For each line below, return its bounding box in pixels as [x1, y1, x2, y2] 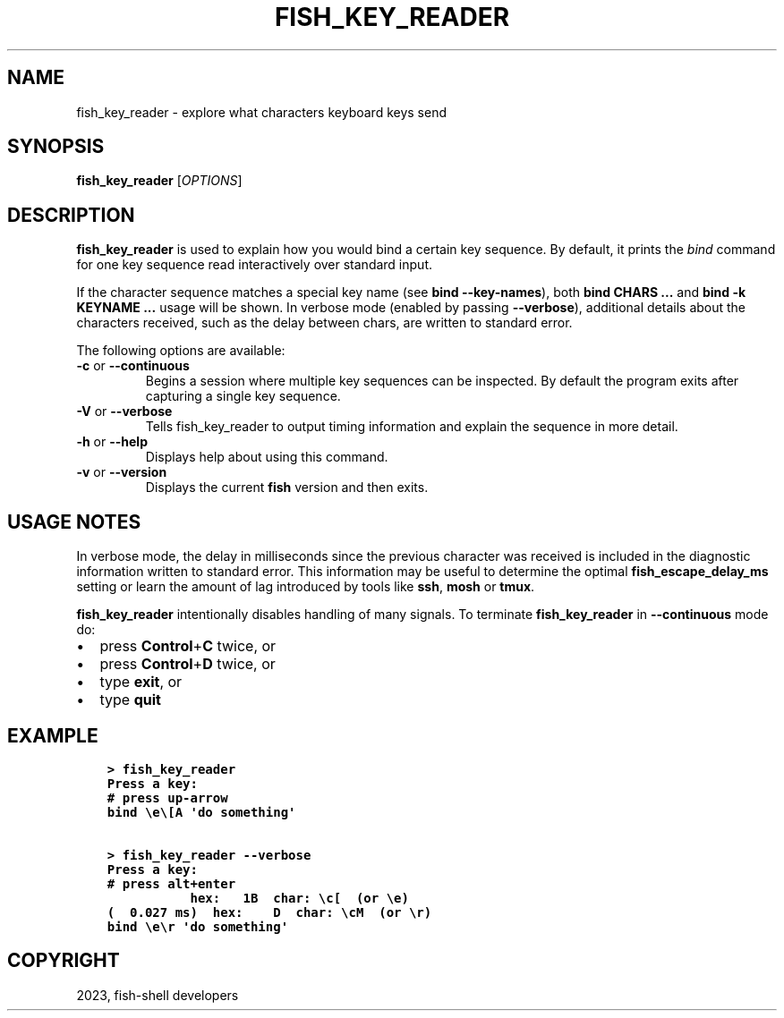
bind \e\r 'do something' [107, 919, 289, 934]
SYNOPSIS [7, 135, 105, 158]
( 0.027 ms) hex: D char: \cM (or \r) [107, 904, 432, 920]
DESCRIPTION [7, 203, 135, 226]
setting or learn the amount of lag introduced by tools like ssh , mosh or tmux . [76, 579, 535, 595]
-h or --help [76, 434, 148, 450]
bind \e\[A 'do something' [107, 804, 296, 819]
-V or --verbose [76, 403, 173, 420]
